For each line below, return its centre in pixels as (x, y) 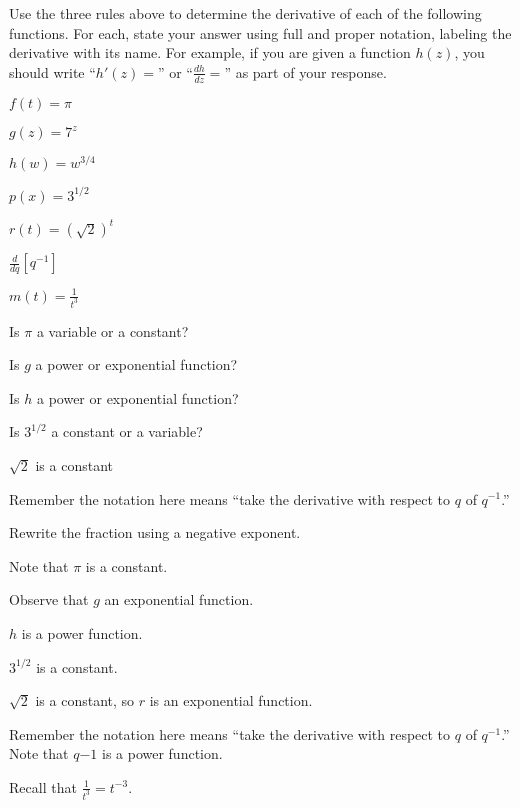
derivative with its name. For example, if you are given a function (210, 52)
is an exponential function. (231, 700)
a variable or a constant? (112, 330)
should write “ (52, 71)
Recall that (43, 786)
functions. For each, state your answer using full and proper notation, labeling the (260, 32)
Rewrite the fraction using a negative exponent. (155, 532)
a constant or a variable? (127, 431)
